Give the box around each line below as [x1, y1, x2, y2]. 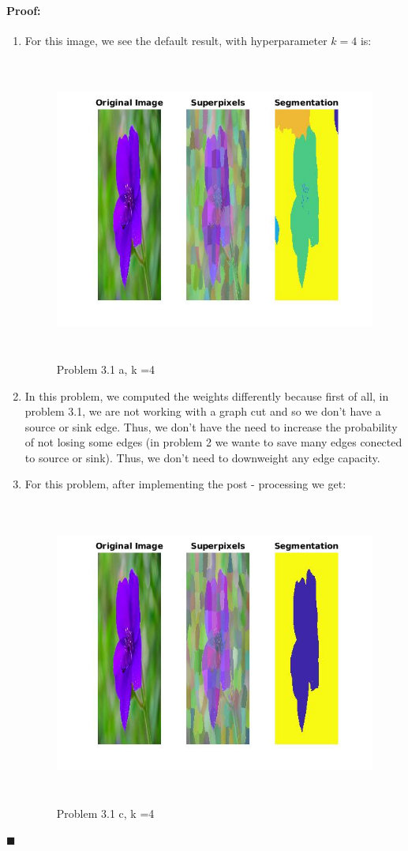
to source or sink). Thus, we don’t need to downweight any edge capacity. [24, 449, 380, 465]
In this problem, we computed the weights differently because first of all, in [24, 387, 389, 404]
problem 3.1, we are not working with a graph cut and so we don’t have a [24, 403, 381, 420]
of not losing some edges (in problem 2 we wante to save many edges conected [24, 434, 402, 450]
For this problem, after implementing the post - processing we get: [24, 476, 346, 492]
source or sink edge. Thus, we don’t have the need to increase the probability [24, 418, 398, 435]
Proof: [6, 2, 41, 18]
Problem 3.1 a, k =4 [56, 360, 155, 377]
